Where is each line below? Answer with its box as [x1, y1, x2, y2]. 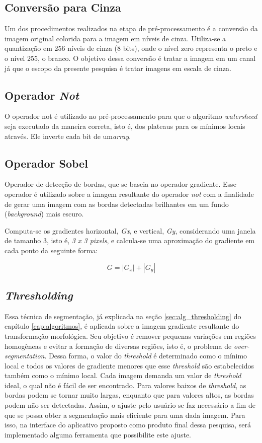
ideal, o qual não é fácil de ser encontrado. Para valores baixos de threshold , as [5, 380, 246, 390]
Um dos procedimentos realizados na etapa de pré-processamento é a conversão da [5, 23, 258, 34]
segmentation [5, 350, 45, 361]
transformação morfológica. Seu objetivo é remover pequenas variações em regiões [5, 330, 256, 341]
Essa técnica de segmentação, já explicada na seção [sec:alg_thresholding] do [5, 311, 241, 321]
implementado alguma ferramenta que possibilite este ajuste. [5, 429, 191, 439]
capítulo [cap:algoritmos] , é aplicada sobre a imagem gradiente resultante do [5, 321, 239, 331]
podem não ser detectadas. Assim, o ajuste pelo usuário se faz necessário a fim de [5, 400, 255, 410]
